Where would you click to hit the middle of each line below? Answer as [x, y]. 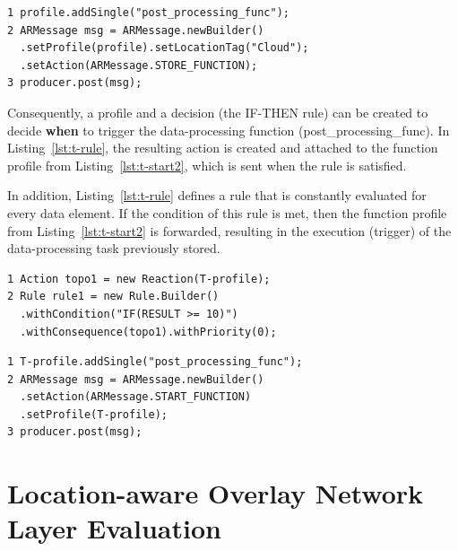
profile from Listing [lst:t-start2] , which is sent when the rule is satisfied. [207, 165]
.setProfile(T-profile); [94, 414]
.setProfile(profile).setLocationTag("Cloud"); [164, 48]
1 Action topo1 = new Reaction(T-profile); [139, 279]
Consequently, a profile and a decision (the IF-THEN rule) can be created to [218, 112]
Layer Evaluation [114, 528]
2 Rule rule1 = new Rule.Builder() [113, 297]
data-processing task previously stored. [114, 248]
